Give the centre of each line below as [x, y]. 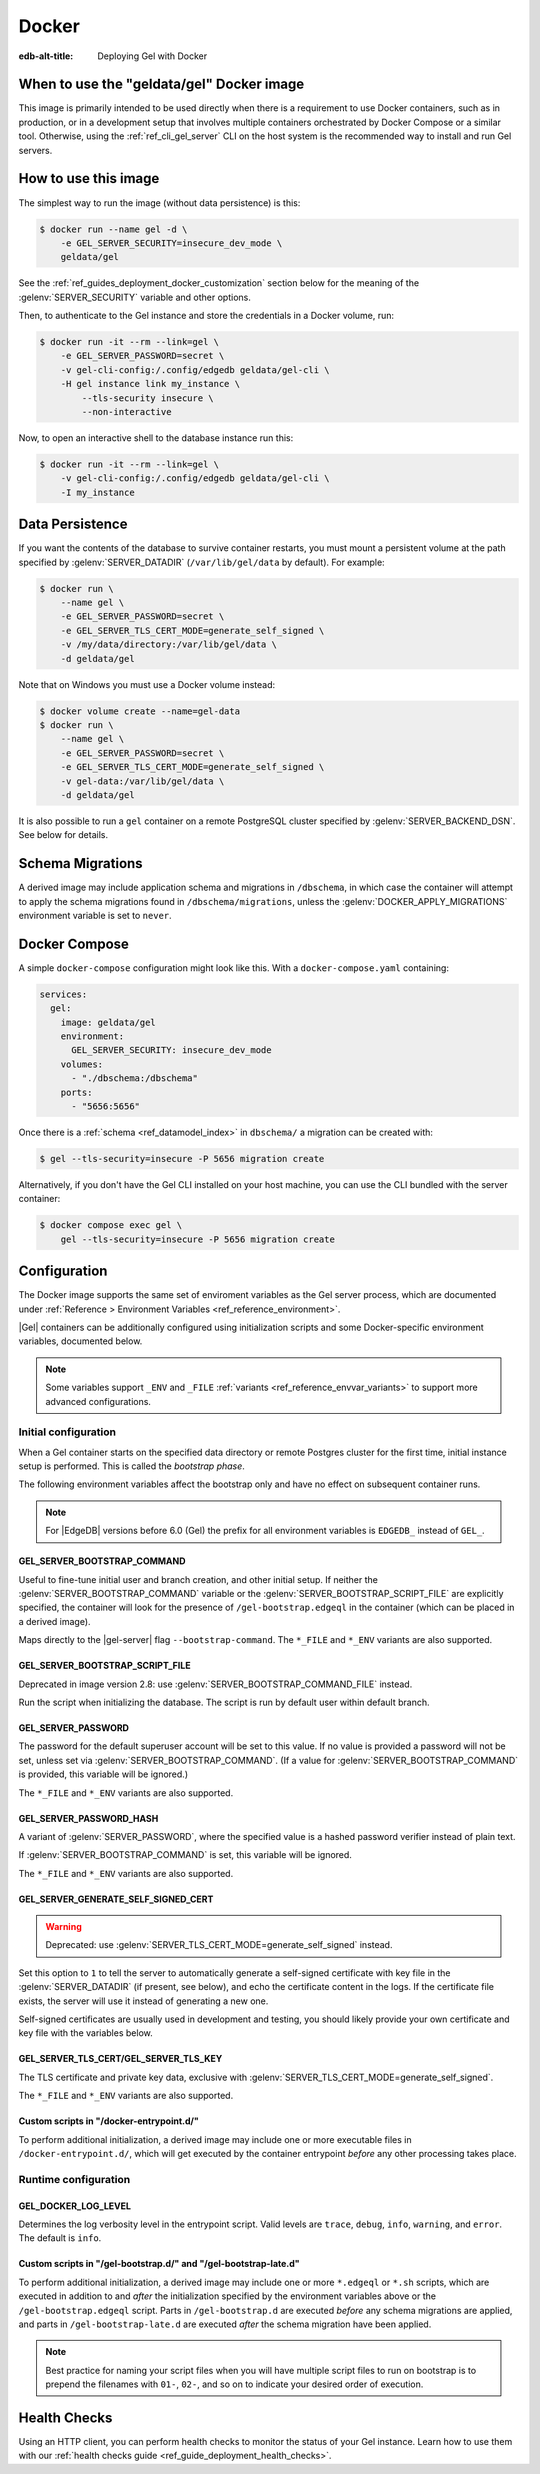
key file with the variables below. [86, 2033]
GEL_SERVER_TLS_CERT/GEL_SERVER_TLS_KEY [120, 2059]
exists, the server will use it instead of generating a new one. [143, 2001]
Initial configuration [67, 1432]
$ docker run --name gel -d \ [113, 229]
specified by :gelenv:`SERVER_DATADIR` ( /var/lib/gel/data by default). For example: [201, 562]
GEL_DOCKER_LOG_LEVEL [75, 2206]
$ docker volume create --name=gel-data [139, 711]
